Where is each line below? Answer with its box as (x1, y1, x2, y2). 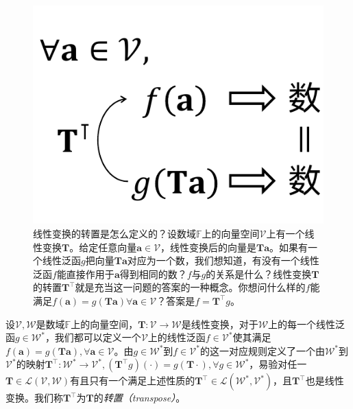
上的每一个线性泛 (268, 316, 345, 331)
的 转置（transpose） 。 (93, 390, 186, 405)
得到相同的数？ (119, 266, 187, 281)
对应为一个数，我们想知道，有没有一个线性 (127, 253, 319, 268)
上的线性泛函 (147, 330, 206, 344)
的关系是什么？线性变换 (206, 266, 312, 281)
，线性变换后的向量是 (160, 239, 257, 254)
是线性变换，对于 (181, 316, 258, 331)
